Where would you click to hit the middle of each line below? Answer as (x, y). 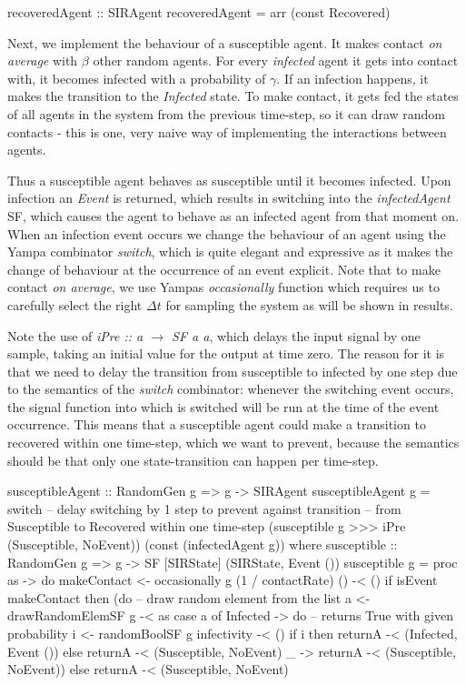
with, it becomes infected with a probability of (137, 78)
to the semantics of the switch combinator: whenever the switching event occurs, (231, 389)
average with (43, 60)
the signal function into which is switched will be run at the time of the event (223, 406)
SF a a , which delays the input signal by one (296, 335)
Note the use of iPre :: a (75, 335)
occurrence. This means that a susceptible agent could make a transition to (217, 424)
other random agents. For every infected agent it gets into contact (276, 60)
